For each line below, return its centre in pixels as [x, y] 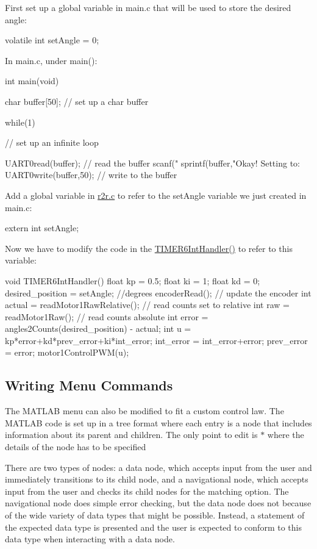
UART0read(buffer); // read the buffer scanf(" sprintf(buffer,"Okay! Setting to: [152, 163]
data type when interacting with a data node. [90, 539]
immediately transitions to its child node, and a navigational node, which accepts [157, 479]
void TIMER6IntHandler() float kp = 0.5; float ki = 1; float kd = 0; [133, 280]
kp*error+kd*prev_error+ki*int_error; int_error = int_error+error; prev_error [156, 340]
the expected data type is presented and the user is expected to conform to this [153, 527]
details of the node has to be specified [76, 447]
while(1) [20, 122]
